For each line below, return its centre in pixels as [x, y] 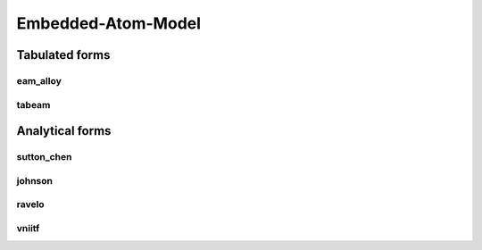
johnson [35, 180]
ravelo [30, 204]
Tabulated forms [63, 55]
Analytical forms [64, 131]
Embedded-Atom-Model [108, 23]
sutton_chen [44, 157]
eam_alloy [39, 80]
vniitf [28, 228]
